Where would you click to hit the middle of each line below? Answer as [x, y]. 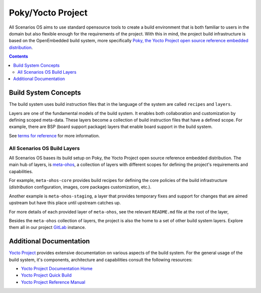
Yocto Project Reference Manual [53, 282]
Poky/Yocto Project [48, 13]
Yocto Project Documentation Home [57, 269]
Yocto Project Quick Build [46, 275]
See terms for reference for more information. [54, 135]
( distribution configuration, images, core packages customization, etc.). [80, 187]
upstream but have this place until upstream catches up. [65, 203]
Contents [19, 56]
